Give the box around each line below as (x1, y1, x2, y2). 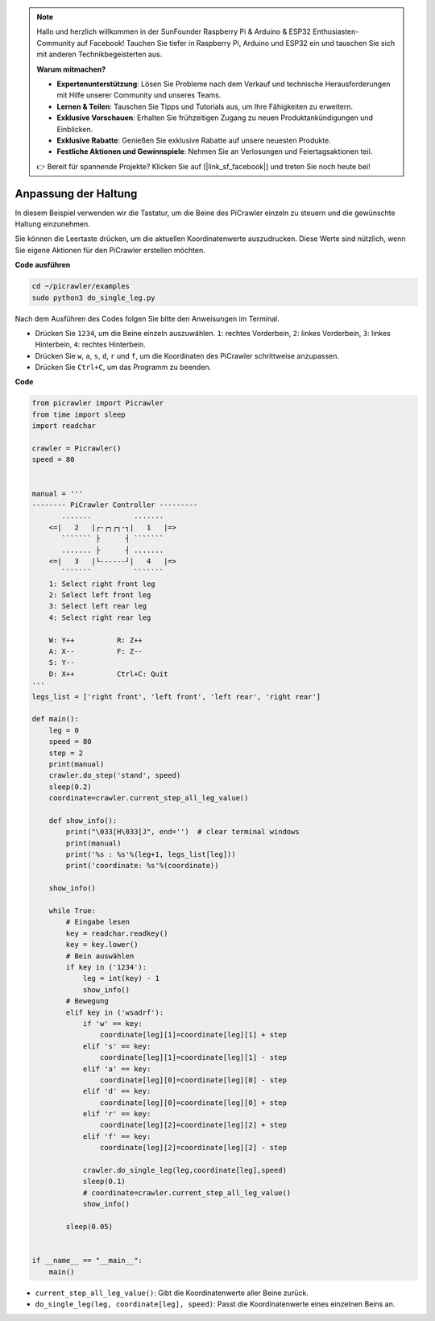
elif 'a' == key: (82, 1064, 151, 1074)
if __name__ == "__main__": (31, 1256, 143, 1265)
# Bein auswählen (65, 951, 135, 961)
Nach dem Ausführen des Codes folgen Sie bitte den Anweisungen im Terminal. (14, 314, 280, 323)
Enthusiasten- (313, 27, 359, 36)
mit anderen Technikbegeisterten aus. (36, 49, 163, 60)
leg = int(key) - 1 (82, 974, 160, 983)
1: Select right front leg (48, 579, 156, 588)
